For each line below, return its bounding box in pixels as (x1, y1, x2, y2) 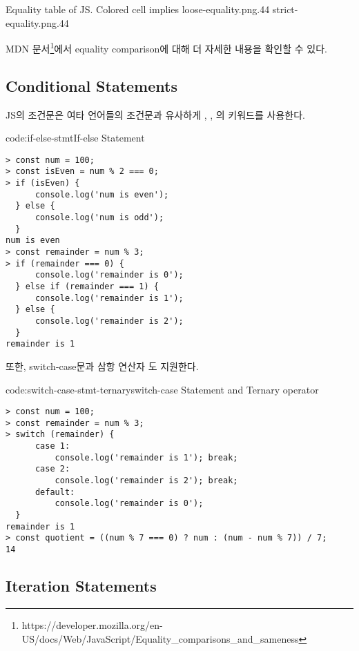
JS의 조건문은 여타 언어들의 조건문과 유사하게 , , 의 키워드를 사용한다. (6, 107, 305, 122)
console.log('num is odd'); (35, 213, 164, 223)
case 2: (35, 464, 70, 474)
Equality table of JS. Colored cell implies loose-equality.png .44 (6, 2, 270, 16)
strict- (272, 2, 298, 16)
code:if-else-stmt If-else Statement (6, 130, 145, 145)
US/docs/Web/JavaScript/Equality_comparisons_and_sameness (21, 631, 299, 645)
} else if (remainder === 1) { (15, 282, 159, 292)
